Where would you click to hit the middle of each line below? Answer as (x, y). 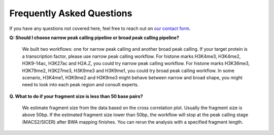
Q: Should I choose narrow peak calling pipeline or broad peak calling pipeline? (94, 38)
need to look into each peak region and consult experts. (80, 85)
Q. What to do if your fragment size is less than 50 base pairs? (76, 96)
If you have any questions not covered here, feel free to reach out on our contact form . (100, 28)
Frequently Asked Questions (71, 13)
